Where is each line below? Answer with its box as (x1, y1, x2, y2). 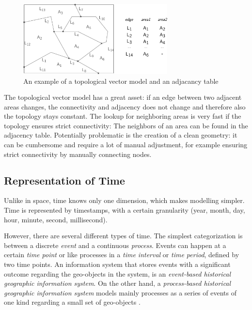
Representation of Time (4, 172, 125, 187)
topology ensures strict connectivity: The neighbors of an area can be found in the (4, 120, 248, 130)
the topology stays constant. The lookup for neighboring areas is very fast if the (4, 111, 241, 121)
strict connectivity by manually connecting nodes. (4, 149, 152, 159)
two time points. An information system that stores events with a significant (4, 259, 231, 269)
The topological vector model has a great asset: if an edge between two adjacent (4, 92, 242, 102)
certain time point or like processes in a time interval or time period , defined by (4, 249, 239, 260)
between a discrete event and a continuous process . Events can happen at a (4, 240, 226, 250)
